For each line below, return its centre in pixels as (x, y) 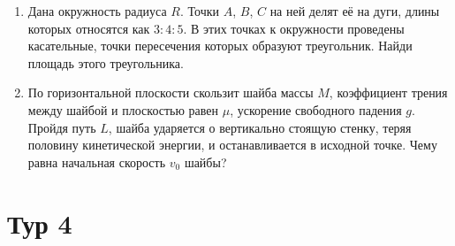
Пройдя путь (62, 127)
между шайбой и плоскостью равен (123, 109)
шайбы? (205, 161)
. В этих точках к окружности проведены (294, 28)
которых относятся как (89, 28)
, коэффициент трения (388, 92)
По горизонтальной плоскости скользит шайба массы (171, 92)
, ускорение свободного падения (316, 109)
